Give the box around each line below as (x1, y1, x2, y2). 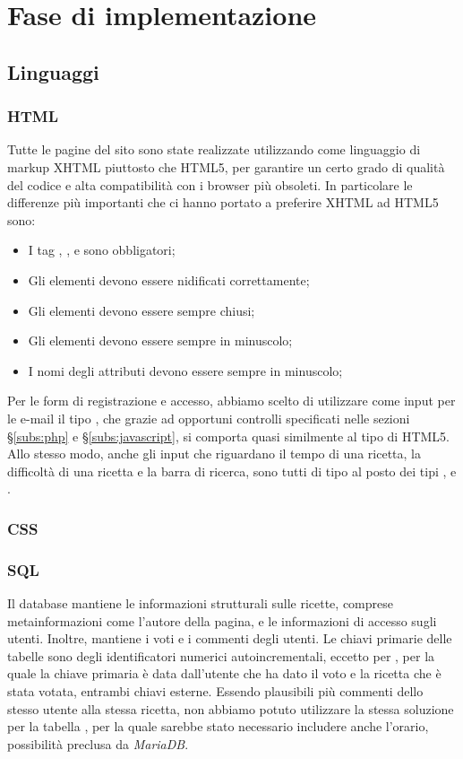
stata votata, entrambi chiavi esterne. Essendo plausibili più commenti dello (7, 681, 424, 700)
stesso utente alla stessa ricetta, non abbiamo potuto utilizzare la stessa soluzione (7, 699, 454, 718)
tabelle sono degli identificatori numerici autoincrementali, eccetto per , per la (7, 646, 435, 665)
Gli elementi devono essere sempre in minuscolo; (28, 331, 293, 350)
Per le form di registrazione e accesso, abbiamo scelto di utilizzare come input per (7, 391, 456, 410)
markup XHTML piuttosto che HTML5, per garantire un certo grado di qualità (7, 157, 445, 176)
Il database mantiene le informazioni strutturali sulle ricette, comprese (7, 593, 393, 612)
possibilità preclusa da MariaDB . (7, 734, 189, 753)
